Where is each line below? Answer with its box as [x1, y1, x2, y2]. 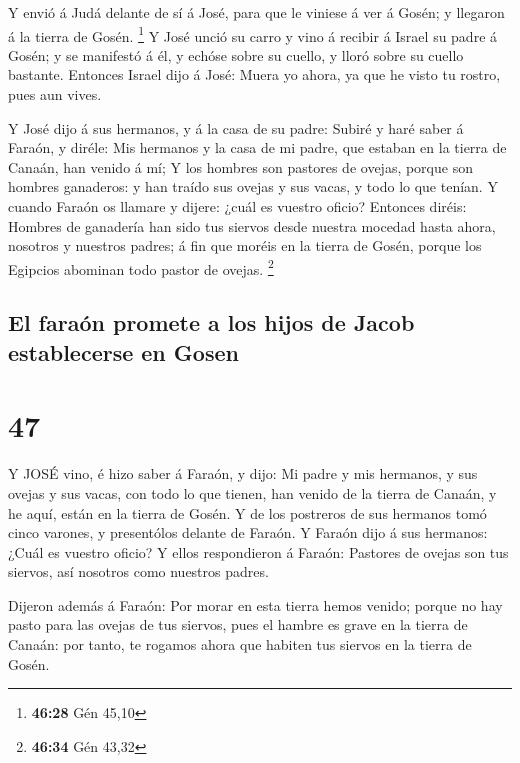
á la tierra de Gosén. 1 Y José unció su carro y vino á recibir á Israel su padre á [8, 22, 498, 46]
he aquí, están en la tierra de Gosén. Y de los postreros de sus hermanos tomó [8, 502, 487, 523]
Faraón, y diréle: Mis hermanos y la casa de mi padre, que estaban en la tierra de [8, 137, 507, 158]
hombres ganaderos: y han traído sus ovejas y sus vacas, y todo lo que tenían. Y [8, 176, 498, 197]
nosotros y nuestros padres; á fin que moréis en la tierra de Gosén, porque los [8, 235, 482, 256]
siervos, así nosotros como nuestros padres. [8, 561, 269, 582]
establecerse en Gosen [8, 336, 239, 367]
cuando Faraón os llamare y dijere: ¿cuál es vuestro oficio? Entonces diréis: [8, 196, 467, 216]
